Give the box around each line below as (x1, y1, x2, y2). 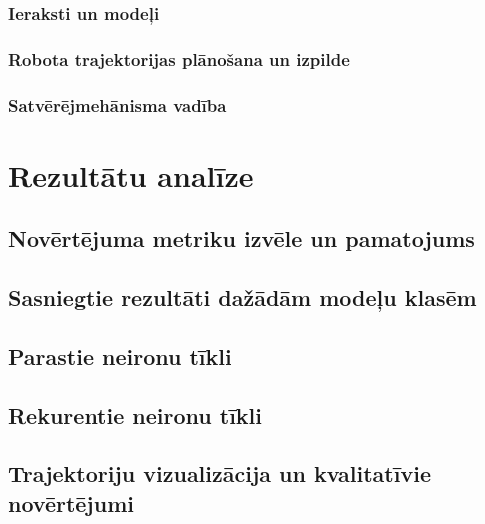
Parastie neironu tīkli (8, 340, 232, 371)
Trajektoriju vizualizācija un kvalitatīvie (8, 458, 431, 489)
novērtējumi (8, 487, 134, 518)
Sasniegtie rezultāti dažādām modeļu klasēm (8, 282, 477, 313)
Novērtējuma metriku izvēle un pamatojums (8, 223, 475, 254)
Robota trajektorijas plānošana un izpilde (8, 46, 350, 71)
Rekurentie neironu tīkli (8, 399, 262, 430)
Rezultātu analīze (8, 154, 254, 195)
